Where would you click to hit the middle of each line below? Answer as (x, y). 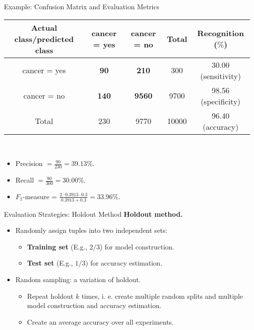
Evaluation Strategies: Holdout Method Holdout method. (93, 214)
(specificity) (221, 101)
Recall (25, 180)
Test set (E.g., (50, 263)
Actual (44, 27)
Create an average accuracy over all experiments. (100, 321)
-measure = (40, 196)
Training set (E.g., (57, 246)
